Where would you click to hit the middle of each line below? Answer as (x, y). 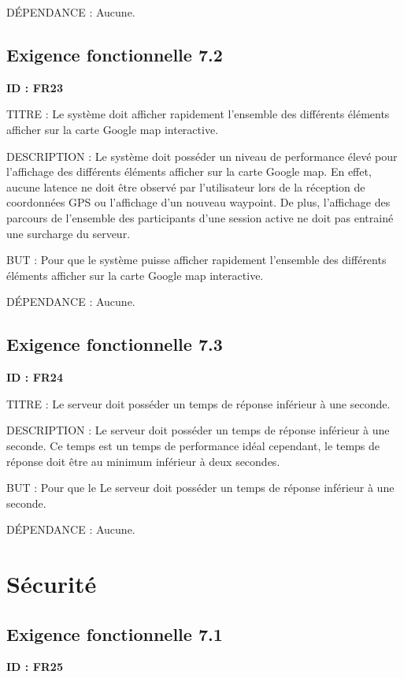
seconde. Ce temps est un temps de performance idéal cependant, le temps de (193, 445)
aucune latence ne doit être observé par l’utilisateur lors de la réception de (186, 186)
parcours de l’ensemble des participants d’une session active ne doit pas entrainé (200, 217)
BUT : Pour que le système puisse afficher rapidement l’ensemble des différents (196, 260)
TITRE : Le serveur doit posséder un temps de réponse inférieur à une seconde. (198, 403)
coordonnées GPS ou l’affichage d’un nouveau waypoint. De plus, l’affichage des (198, 202)
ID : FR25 (35, 667)
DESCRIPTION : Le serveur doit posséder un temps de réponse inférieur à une (198, 430)
